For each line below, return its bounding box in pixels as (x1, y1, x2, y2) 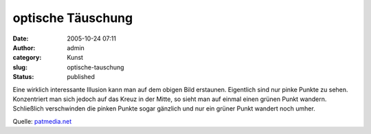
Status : (12, 73, 34, 81)
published (67, 73, 95, 81)
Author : (12, 43, 36, 52)
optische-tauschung (67, 63, 124, 71)
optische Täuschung (12, 10, 133, 25)
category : (12, 54, 42, 62)
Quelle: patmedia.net (12, 117, 72, 125)
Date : (12, 34, 29, 43)
